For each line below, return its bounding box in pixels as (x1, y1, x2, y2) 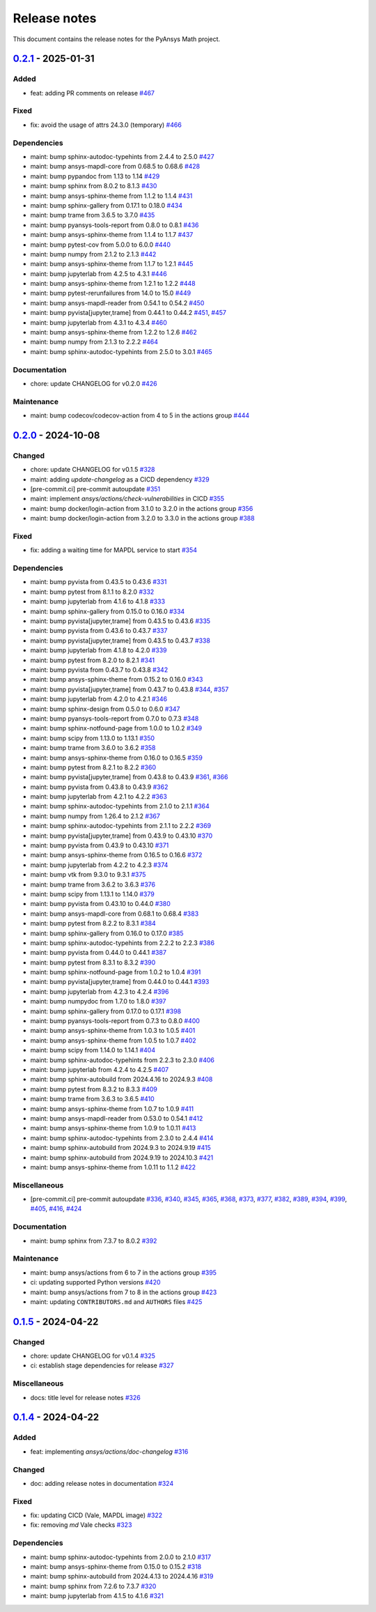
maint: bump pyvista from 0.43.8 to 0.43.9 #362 (30, 783, 169, 791)
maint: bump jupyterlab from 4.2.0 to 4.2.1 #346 (30, 695, 167, 703)
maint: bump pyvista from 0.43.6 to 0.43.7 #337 (30, 627, 168, 635)
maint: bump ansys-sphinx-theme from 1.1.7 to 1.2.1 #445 (30, 260, 194, 268)
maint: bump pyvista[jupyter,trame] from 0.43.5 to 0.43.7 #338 (30, 636, 210, 645)
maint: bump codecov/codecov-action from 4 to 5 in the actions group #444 (30, 411, 250, 420)
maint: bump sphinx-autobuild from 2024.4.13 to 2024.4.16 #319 (30, 1572, 214, 1581)
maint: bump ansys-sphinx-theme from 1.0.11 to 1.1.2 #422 (30, 1162, 196, 1171)
